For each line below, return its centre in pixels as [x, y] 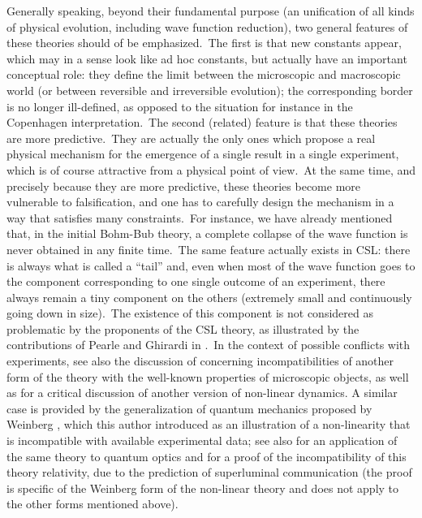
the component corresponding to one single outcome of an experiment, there [196, 281]
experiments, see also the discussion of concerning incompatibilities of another [200, 361]
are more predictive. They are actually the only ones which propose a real [191, 138]
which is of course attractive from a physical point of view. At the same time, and [211, 169]
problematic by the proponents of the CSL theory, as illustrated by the [183, 328]
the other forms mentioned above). [93, 504]
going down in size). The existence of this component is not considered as [190, 313]
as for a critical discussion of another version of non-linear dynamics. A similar [202, 393]
